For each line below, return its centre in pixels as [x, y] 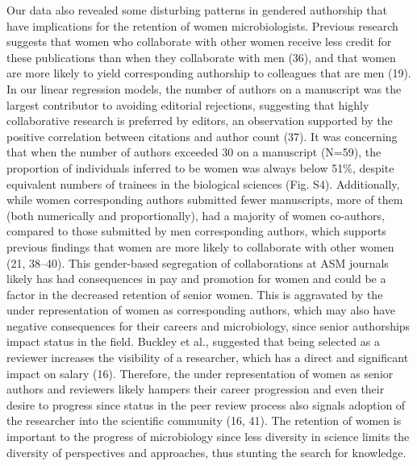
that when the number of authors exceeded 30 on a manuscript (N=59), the [194, 152]
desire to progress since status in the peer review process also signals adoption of [206, 404]
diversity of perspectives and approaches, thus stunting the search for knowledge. [206, 452]
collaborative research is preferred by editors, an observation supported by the [200, 121]
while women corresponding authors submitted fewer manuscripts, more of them [205, 200]
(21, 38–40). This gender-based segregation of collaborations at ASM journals [198, 262]
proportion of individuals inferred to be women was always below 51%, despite [200, 167]
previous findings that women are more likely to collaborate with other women [200, 246]
